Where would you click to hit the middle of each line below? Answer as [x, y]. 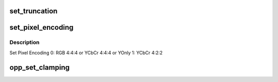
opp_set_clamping [39, 67]
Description [24, 43]
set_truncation [33, 11]
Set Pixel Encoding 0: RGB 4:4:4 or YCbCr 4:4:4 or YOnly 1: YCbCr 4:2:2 [86, 53]
